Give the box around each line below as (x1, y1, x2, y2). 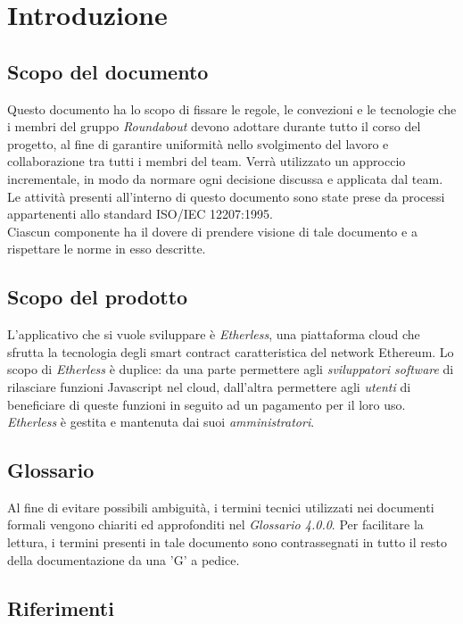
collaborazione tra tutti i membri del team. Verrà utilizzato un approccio (7, 152, 406, 171)
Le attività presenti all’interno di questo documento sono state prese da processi (7, 187, 445, 205)
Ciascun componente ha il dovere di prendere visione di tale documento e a (7, 221, 418, 240)
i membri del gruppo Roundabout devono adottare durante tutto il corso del (7, 117, 421, 136)
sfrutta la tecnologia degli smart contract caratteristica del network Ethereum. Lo (7, 342, 454, 361)
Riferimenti (7, 594, 114, 621)
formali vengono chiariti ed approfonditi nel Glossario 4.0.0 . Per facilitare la (7, 515, 424, 534)
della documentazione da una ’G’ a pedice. (7, 550, 240, 569)
